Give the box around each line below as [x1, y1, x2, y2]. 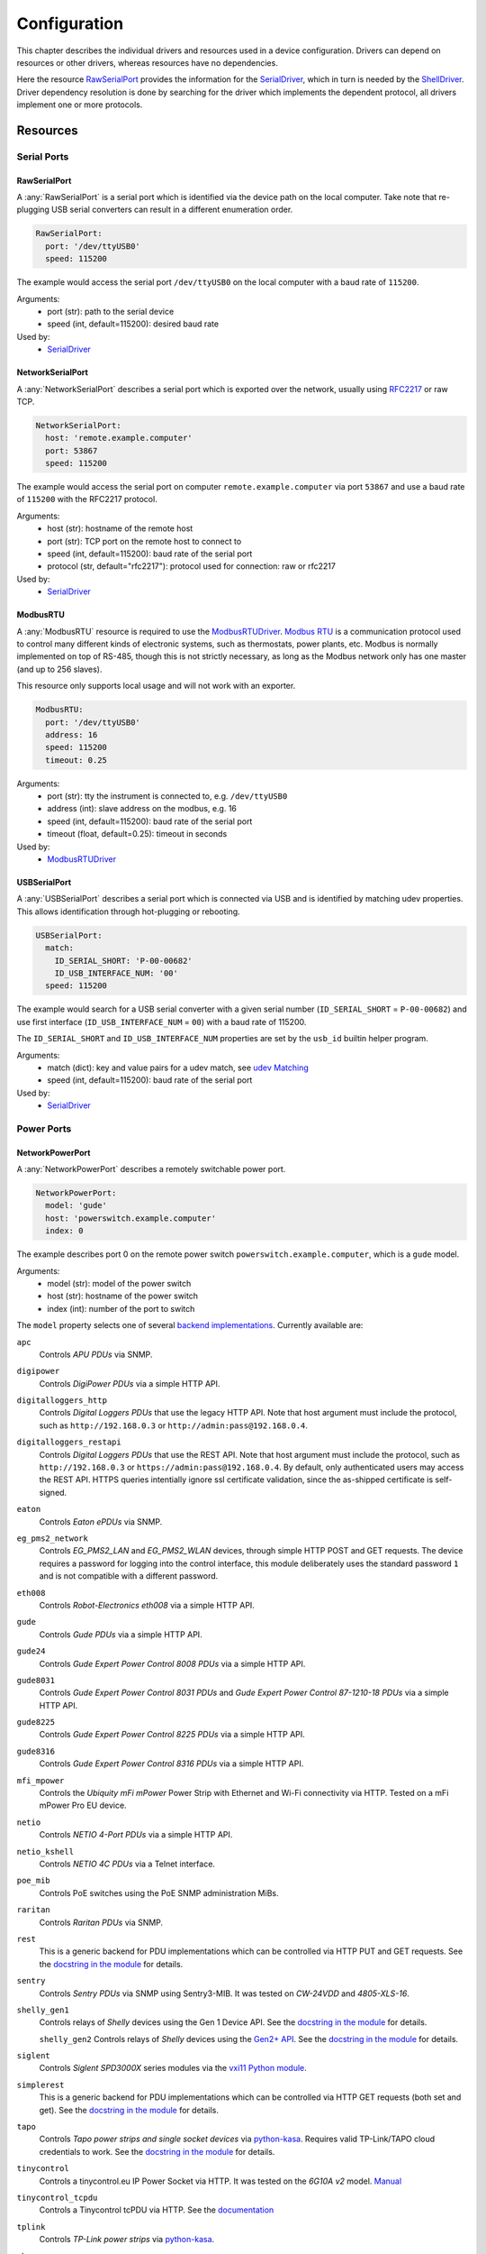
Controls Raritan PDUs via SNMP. [39, 1917, 164, 1928]
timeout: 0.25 [45, 755, 108, 765]
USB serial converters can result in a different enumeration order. [50, 204, 293, 215]
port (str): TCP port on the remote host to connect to [47, 536, 242, 546]
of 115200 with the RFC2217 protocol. [16, 494, 157, 505]
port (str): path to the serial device [47, 307, 175, 316]
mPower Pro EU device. [39, 1800, 127, 1811]
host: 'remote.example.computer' [45, 433, 193, 444]
